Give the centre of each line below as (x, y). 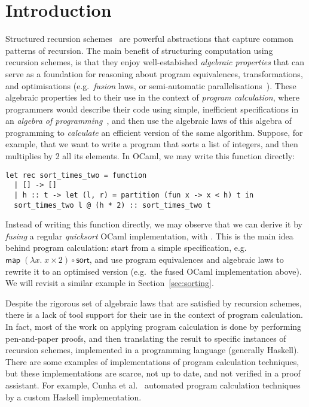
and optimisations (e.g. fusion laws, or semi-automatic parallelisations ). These (151, 85)
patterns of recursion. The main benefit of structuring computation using (139, 50)
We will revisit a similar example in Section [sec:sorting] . (110, 283)
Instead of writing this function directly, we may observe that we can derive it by (154, 224)
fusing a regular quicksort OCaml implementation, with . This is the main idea (149, 236)
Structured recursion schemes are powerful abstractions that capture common (149, 39)
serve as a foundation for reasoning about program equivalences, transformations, (154, 73)
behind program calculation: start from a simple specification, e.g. (126, 247)
